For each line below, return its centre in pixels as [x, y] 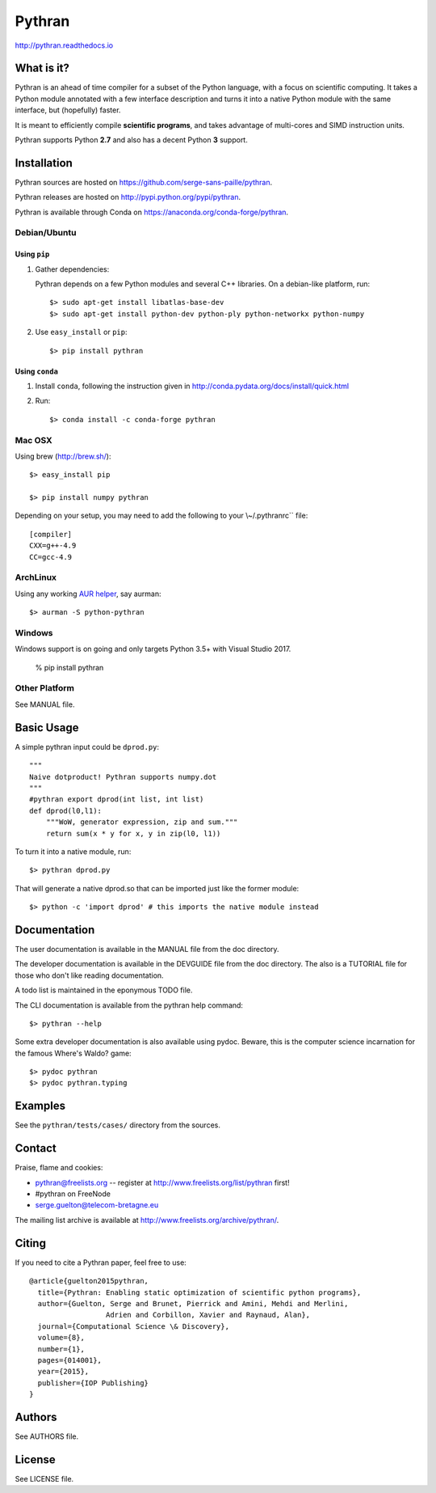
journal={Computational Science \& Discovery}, [134, 1326]
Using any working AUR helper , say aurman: [88, 594]
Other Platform [44, 688]
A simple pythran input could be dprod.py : [87, 746]
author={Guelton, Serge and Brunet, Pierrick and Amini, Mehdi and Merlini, [193, 1303]
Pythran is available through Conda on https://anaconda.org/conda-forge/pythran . [152, 212]
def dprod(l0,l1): [66, 810]
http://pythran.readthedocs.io [64, 45]
